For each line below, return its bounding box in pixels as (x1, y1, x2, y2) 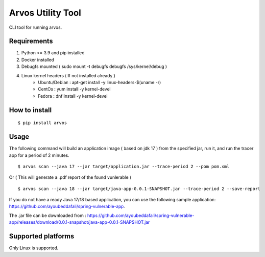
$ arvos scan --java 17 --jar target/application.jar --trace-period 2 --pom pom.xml (18, 164, 230, 169)
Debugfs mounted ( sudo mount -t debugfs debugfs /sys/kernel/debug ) (21, 64, 168, 69)
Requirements (9, 37, 53, 45)
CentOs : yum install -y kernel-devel (38, 86, 111, 92)
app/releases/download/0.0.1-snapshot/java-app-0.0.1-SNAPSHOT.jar (9, 219, 150, 225)
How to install (9, 106, 52, 114)
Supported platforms (9, 232, 74, 240)
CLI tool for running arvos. (9, 24, 62, 30)
